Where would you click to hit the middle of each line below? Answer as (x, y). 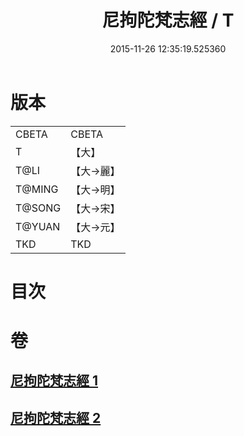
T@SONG (38, 208)
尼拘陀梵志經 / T (168, 20)
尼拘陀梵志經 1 (54, 381)
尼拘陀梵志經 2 (56, 417)
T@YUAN (38, 226)
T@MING (37, 189)
